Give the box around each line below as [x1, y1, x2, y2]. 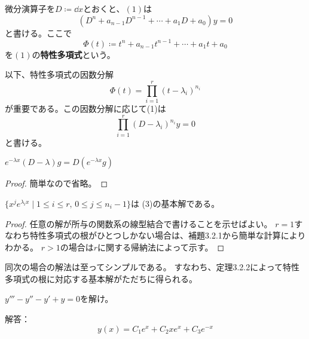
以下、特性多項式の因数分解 [5, 68, 114, 81]
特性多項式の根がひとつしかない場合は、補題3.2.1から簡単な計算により [29, 229, 306, 242]
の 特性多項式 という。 [32, 48, 115, 60]
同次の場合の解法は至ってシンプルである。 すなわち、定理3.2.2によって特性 [5, 261, 300, 273]
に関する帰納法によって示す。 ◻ [97, 240, 225, 253]
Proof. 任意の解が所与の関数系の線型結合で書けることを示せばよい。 [5, 217, 273, 230]
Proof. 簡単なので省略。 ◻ [5, 177, 108, 190]
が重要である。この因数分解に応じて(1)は [5, 102, 166, 114]
